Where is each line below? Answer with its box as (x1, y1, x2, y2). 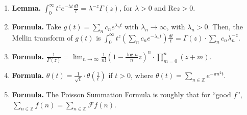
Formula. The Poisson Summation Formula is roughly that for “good (12, 89, 231, 99)
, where (131, 70, 154, 81)
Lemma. (12, 3, 41, 13)
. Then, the (208, 21, 243, 31)
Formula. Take (12, 21, 61, 31)
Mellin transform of (12, 32, 73, 43)
